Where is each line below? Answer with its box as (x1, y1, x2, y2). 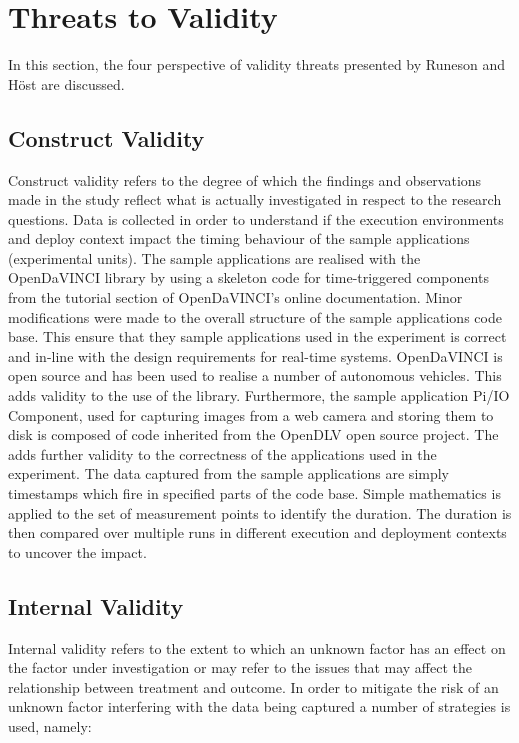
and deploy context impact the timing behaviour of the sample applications (8, 228, 470, 249)
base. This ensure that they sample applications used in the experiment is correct (8, 326, 507, 347)
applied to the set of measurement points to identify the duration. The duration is (8, 502, 512, 523)
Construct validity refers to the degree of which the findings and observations (8, 169, 482, 190)
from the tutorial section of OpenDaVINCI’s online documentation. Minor (8, 287, 463, 308)
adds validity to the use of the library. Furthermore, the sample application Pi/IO (8, 385, 510, 406)
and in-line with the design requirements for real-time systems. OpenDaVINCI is (8, 345, 503, 366)
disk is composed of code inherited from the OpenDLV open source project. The (8, 424, 499, 445)
